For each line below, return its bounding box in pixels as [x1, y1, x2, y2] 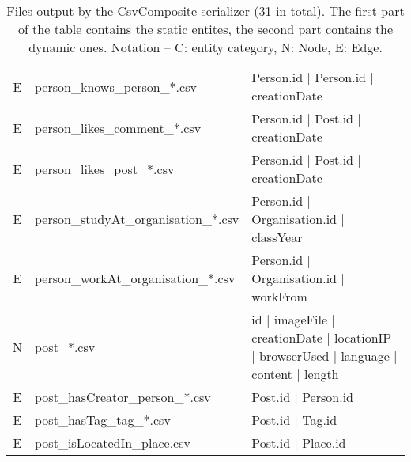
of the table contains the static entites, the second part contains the [17, 20, 394, 38]
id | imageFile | [251, 310, 335, 328]
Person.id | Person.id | [251, 68, 374, 86]
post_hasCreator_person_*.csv [35, 388, 211, 406]
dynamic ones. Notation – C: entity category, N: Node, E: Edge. [28, 38, 383, 56]
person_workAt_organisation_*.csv [35, 269, 236, 287]
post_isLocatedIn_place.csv [35, 434, 190, 452]
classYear [251, 228, 303, 246]
